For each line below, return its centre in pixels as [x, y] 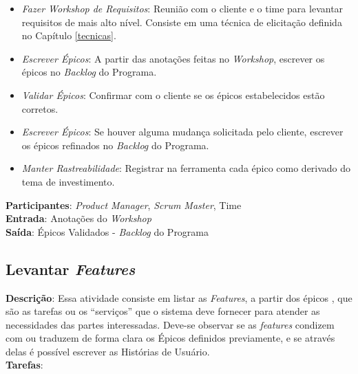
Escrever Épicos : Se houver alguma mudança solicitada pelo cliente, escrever [182, 132]
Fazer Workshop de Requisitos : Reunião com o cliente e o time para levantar [182, 8]
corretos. [40, 108]
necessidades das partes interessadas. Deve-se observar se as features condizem [170, 324]
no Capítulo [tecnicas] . [69, 35]
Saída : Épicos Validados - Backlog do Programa [107, 231]
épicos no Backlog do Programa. [89, 72]
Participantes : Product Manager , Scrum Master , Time [124, 205]
